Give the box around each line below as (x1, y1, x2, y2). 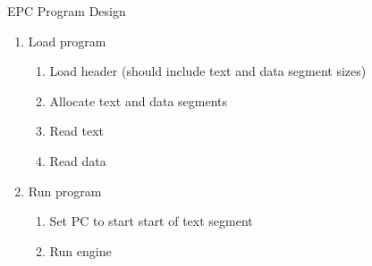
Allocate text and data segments (49, 91, 228, 110)
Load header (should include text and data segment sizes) (49, 62, 367, 80)
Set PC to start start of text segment (49, 212, 253, 230)
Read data (49, 151, 106, 170)
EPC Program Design (7, 2, 126, 20)
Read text (49, 121, 105, 140)
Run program (28, 181, 102, 200)
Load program (28, 31, 106, 50)
